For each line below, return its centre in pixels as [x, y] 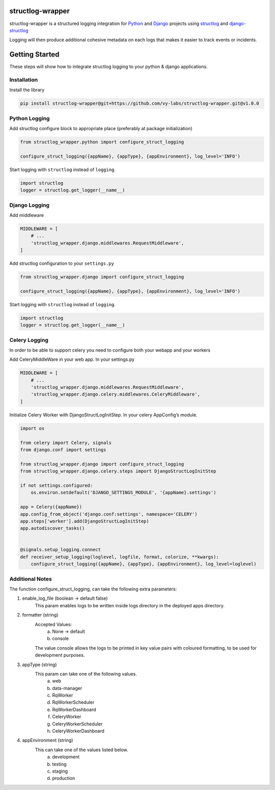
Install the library [27, 90]
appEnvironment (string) [48, 740]
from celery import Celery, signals [66, 442]
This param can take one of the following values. [86, 674]
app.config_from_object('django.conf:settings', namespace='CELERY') [109, 514]
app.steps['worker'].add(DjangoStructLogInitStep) [85, 521]
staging [60, 771]
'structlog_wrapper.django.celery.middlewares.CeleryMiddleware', [116, 394]
